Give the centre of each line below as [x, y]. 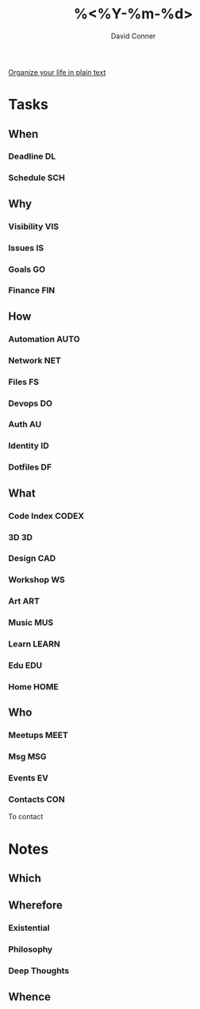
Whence [30, 997]
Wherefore [36, 905]
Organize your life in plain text [57, 72]
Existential [29, 928]
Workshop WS [37, 580]
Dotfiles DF [30, 467]
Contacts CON [37, 799]
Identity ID [29, 446]
